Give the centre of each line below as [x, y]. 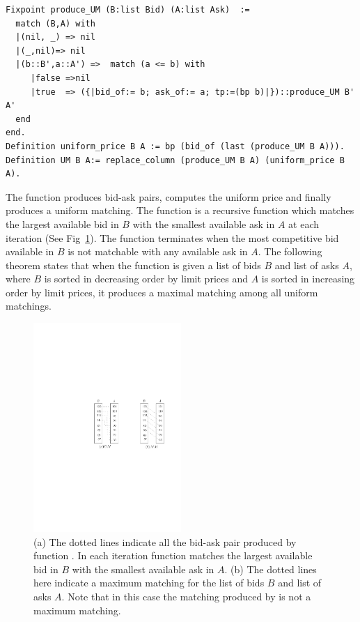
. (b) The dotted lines [271, 569]
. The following [290, 251]
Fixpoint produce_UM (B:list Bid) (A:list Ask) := [128, 10]
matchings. [29, 306]
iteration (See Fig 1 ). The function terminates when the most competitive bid [172, 237]
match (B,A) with [55, 23]
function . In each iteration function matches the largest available [173, 555]
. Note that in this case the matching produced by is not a [186, 596]
